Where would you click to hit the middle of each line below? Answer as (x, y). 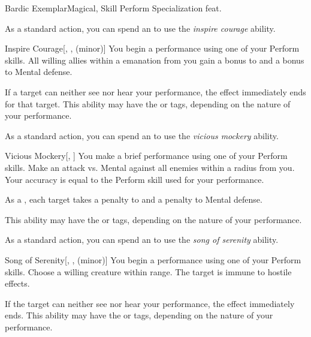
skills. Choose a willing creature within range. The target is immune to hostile (148, 271)
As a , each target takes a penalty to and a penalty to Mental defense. (134, 199)
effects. (17, 283)
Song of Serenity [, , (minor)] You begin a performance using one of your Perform (153, 259)
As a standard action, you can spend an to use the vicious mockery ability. (142, 135)
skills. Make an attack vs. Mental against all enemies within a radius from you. (150, 167)
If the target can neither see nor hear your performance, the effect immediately (150, 303)
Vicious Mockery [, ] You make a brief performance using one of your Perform (146, 156)
